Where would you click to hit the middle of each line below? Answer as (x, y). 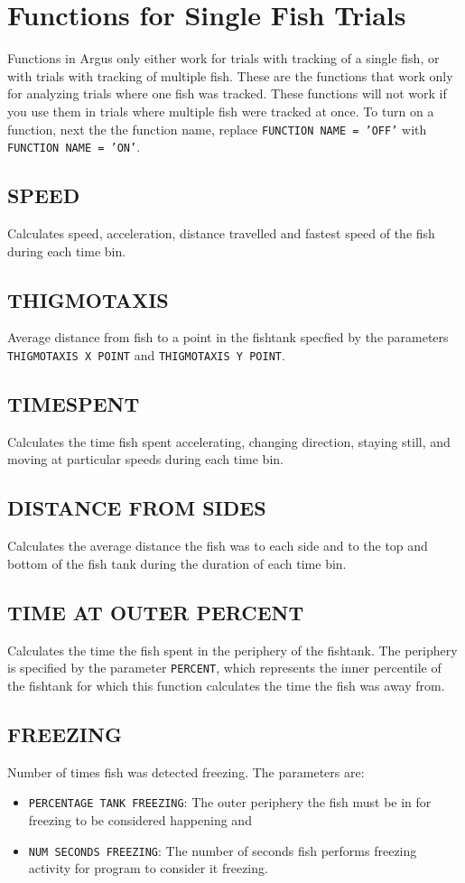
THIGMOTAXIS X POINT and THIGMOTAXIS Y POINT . (146, 355)
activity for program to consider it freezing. (148, 868)
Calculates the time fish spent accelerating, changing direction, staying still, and (229, 441)
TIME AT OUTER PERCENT (156, 612)
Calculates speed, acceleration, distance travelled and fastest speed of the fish (221, 233)
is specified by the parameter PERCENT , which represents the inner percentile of (224, 668)
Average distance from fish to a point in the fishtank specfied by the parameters (228, 337)
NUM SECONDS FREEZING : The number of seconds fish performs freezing (223, 850)
